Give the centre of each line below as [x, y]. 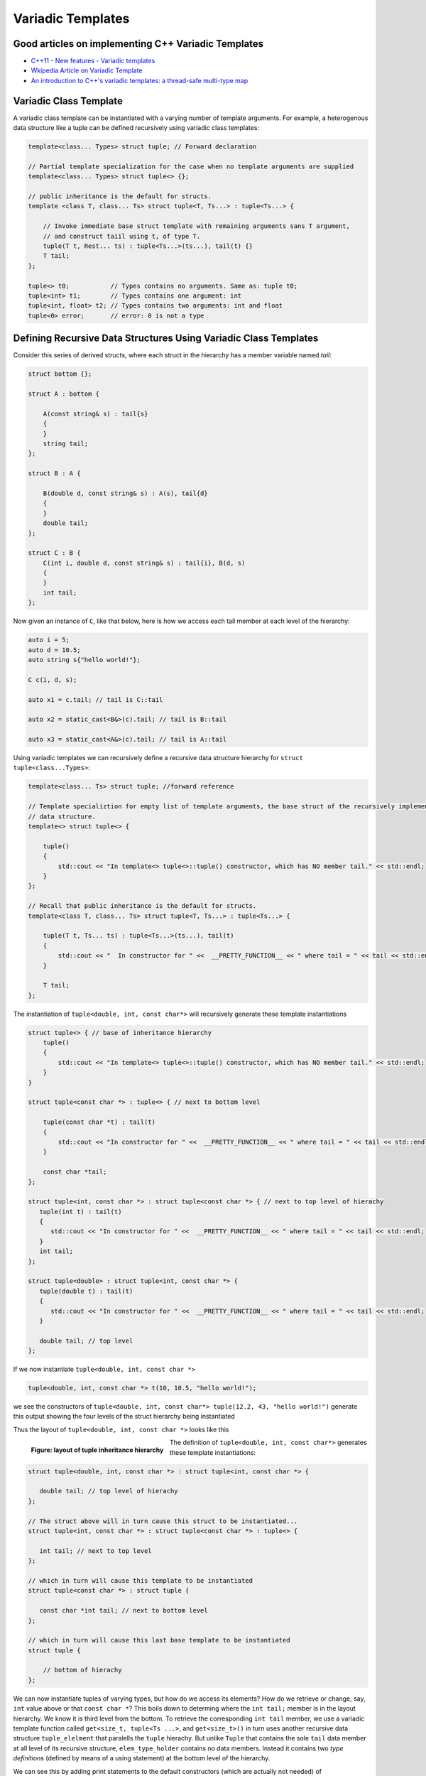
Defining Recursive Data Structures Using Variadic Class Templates [166, 339]
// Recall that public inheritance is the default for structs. [142, 906]
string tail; [66, 443]
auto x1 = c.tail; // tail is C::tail [95, 699]
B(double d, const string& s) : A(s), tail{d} [126, 493]
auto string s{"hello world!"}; [84, 660]
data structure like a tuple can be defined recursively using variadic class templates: [136, 128]
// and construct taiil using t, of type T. [122, 236]
